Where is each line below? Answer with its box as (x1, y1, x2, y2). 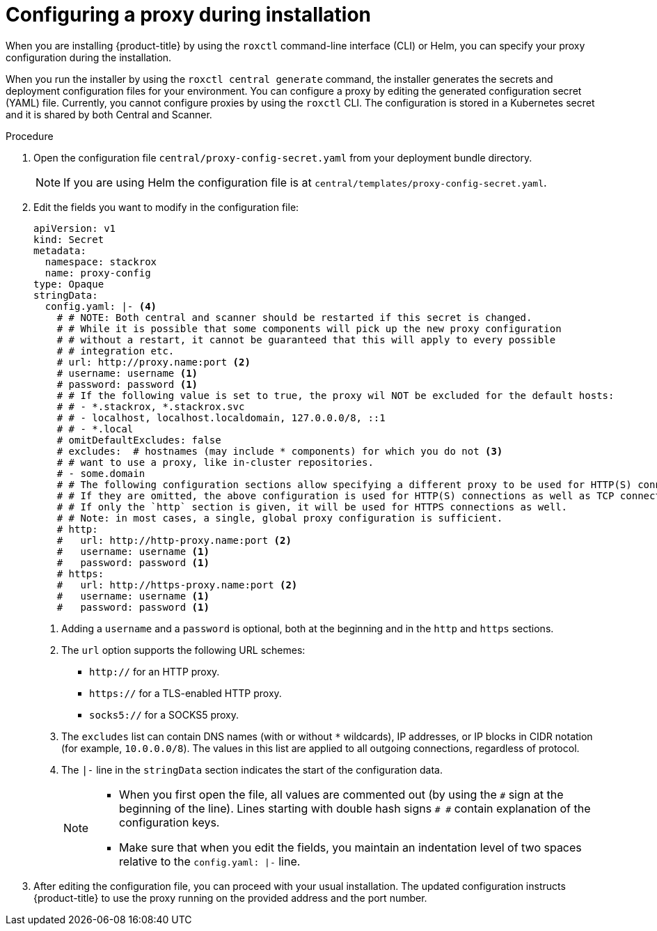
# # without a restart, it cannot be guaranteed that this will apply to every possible (56, 334, 556, 345)
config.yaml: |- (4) (45, 300, 157, 312)
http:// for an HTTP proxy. (89, 665, 220, 678)
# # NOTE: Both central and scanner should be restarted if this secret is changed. (56, 311, 532, 323)
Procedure (6, 130, 54, 142)
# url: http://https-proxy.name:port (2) (56, 579, 298, 590)
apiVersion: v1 (33, 222, 116, 234)
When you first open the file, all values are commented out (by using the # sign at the (119, 787, 564, 801)
